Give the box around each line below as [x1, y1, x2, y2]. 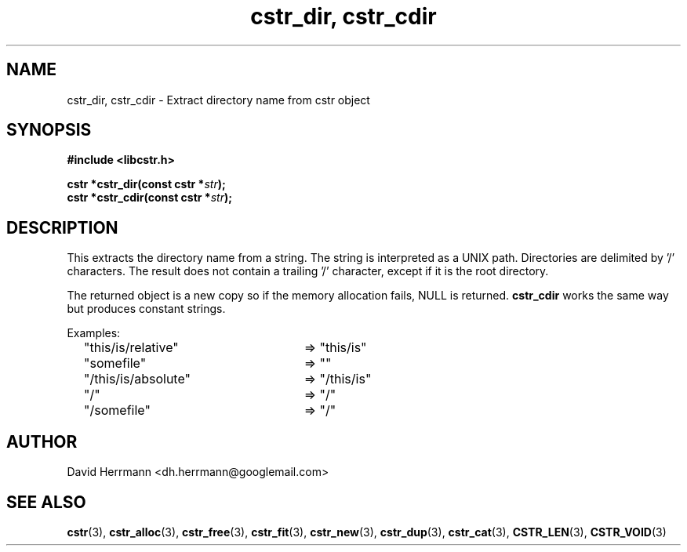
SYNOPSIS [6, 120, 92, 140]
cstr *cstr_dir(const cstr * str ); [67, 177, 226, 191]
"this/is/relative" [84, 340, 179, 356]
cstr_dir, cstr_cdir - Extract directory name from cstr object [67, 93, 370, 107]
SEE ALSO [6, 492, 86, 512]
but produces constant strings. [67, 302, 226, 316]
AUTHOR [6, 431, 78, 452]
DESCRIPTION [6, 217, 118, 238]
